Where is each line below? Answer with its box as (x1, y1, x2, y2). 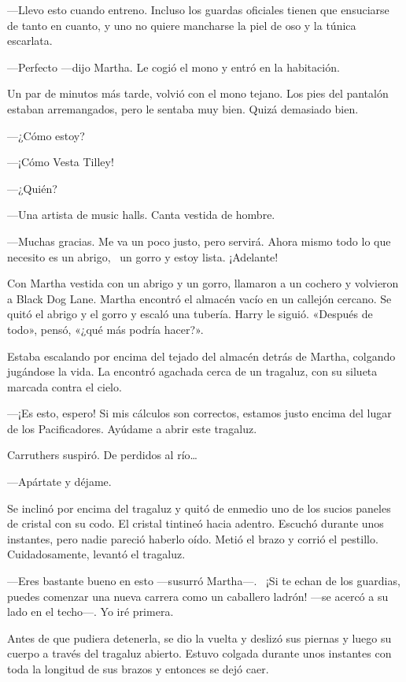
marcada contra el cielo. (7, 378, 122, 395)
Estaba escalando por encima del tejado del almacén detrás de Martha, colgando (7, 347, 396, 364)
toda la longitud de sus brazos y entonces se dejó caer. (7, 661, 269, 676)
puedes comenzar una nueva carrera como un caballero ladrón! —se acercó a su (7, 587, 389, 604)
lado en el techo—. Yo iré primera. (7, 603, 174, 620)
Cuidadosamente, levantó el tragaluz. (7, 546, 186, 562)
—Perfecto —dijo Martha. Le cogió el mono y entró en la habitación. (7, 58, 340, 75)
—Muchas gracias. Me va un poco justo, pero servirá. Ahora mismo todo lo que (7, 232, 391, 249)
